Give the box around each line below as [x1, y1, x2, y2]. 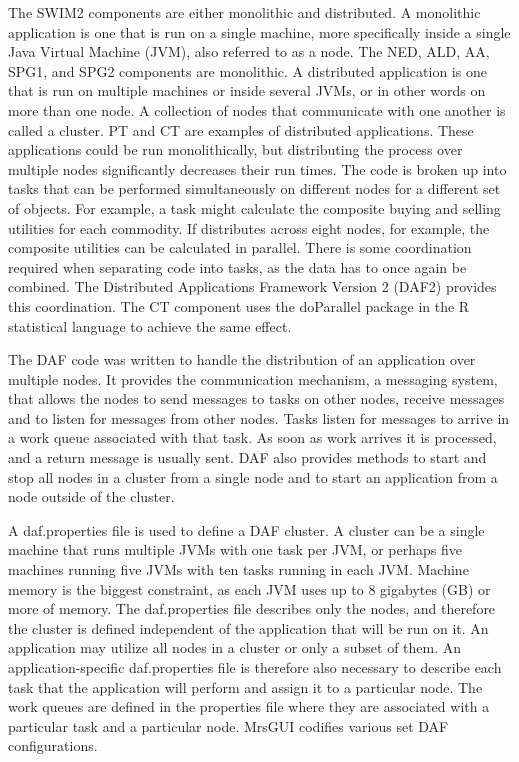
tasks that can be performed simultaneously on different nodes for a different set [8, 178, 501, 199]
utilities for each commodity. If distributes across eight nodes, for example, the [8, 217, 490, 238]
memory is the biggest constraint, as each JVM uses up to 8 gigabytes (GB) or [8, 578, 491, 599]
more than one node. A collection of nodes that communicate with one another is [8, 99, 506, 120]
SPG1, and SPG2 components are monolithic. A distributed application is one [8, 60, 487, 81]
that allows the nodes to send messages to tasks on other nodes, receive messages [8, 388, 505, 409]
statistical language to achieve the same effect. [8, 315, 292, 336]
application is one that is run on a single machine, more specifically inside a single [8, 21, 511, 42]
